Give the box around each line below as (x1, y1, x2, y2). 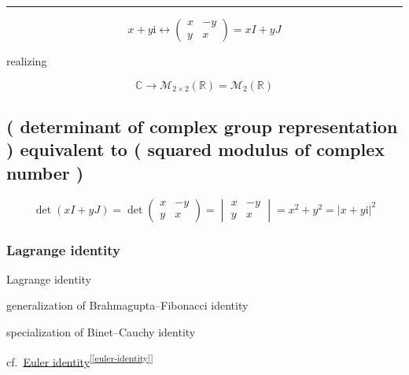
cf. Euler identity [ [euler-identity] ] (6, 351, 153, 369)
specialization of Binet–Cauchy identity (6, 323, 196, 340)
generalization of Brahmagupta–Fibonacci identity (6, 297, 249, 314)
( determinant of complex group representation (6, 113, 398, 138)
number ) (6, 160, 84, 184)
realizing (6, 53, 47, 69)
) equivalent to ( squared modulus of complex (6, 137, 385, 162)
